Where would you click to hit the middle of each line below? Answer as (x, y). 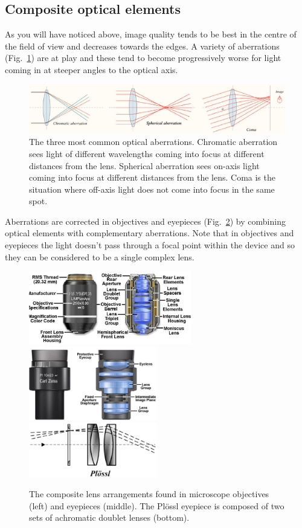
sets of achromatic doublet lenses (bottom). (109, 517)
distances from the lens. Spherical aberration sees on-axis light (144, 165)
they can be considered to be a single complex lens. (100, 256)
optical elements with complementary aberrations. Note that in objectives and (149, 233)
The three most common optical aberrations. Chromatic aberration (153, 142)
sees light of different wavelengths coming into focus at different (147, 153)
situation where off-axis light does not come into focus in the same (152, 189)
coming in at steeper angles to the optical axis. (92, 69)
